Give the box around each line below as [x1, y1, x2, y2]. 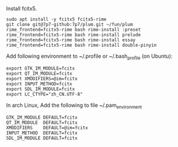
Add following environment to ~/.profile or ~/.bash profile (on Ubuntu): [6, 53, 173, 61]
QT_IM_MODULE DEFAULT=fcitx [6, 119, 78, 126]
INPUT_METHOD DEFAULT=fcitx [6, 130, 78, 136]
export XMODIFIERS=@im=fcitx [6, 76, 78, 81]
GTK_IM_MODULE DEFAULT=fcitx [6, 115, 78, 120]
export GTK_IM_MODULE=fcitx [6, 65, 75, 71]
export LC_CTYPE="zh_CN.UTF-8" [6, 91, 83, 97]
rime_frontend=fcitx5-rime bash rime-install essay [6, 37, 136, 43]
